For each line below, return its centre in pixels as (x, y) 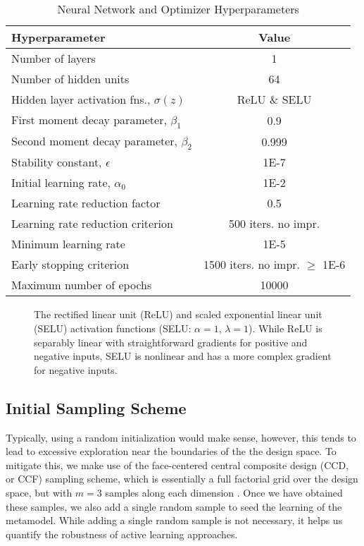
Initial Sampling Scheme (96, 407)
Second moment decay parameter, (95, 141)
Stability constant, (57, 162)
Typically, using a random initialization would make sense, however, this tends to (181, 437)
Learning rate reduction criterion (92, 224)
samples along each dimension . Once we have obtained (224, 492)
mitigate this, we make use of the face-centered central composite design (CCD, (177, 465)
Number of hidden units (70, 79)
